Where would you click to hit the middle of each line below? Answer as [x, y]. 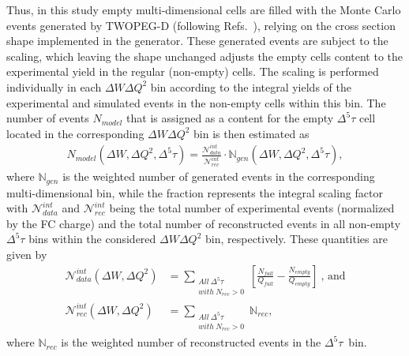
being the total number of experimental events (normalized [252, 208]
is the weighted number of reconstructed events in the [191, 342]
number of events [48, 118]
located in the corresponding [75, 133]
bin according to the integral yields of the [251, 86]
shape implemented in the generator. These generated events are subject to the [197, 41]
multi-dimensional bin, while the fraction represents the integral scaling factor [195, 192]
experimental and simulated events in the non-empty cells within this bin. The [196, 102]
